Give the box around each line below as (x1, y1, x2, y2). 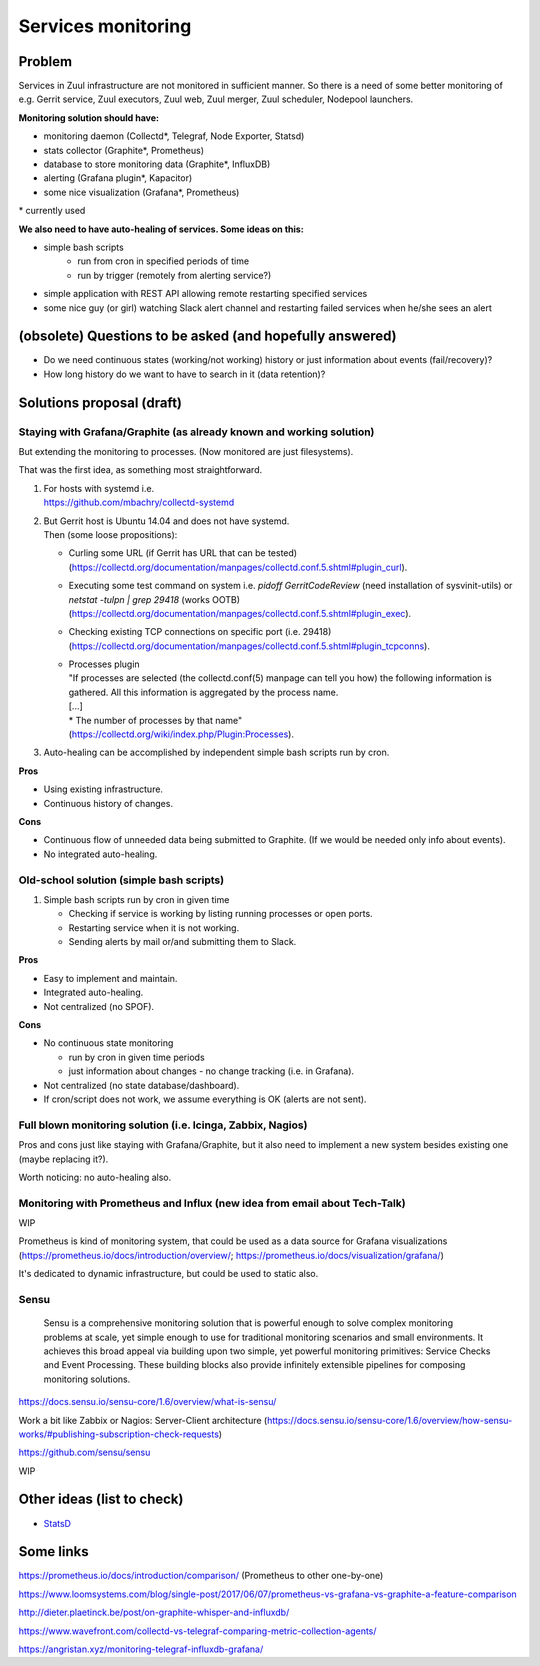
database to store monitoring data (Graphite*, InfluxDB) (43, 158, 271, 170)
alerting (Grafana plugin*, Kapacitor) (43, 172, 193, 184)
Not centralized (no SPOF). (43, 1000, 155, 1012)
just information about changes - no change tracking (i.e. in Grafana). (68, 1065, 355, 1077)
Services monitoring (18, 15, 192, 37)
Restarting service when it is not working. (68, 921, 240, 934)
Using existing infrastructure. (43, 783, 164, 795)
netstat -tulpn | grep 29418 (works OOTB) (68, 593, 240, 605)
